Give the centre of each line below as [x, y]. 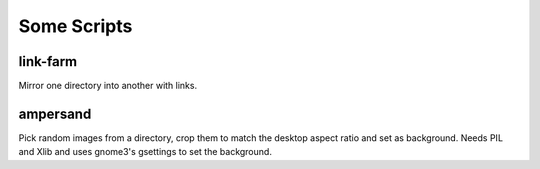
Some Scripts [75, 26]
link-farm [48, 61]
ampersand [55, 113]
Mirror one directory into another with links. [108, 86]
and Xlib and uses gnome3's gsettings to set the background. [145, 152]
